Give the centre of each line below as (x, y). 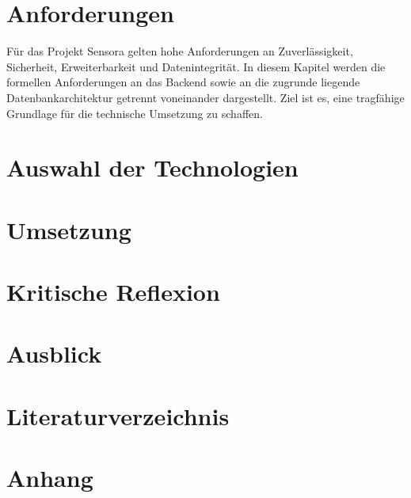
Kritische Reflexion (113, 292)
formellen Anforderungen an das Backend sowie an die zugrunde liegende (183, 82)
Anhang (50, 478)
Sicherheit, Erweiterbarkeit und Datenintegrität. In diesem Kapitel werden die (196, 66)
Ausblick (54, 354)
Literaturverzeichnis (118, 415)
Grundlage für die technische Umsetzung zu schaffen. (135, 113)
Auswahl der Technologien (152, 167)
